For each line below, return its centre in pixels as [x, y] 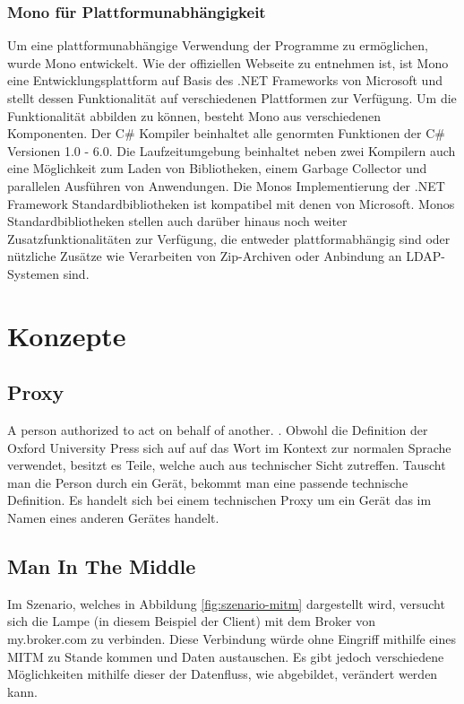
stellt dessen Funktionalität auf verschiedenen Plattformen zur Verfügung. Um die [232, 98]
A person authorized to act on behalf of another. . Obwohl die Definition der [218, 430]
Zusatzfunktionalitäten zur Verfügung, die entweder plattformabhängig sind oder [229, 238]
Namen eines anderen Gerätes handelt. [113, 518]
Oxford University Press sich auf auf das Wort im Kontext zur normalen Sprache [229, 447]
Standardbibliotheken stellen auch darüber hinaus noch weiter [177, 221]
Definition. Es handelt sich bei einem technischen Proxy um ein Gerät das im [219, 500]
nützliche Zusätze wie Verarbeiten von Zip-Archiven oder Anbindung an [205, 256]
